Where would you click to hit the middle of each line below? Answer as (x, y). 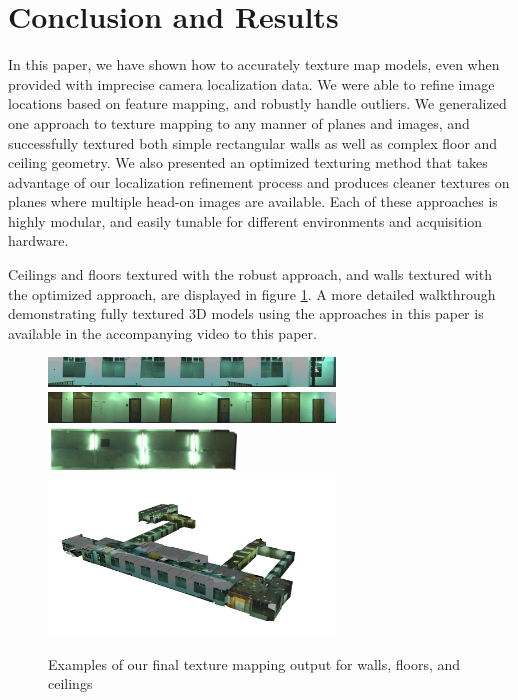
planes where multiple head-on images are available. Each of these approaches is (253, 201)
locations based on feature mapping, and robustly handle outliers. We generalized (257, 103)
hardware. (38, 240)
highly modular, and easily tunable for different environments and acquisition (245, 220)
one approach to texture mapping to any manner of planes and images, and (239, 122)
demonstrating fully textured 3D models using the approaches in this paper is (246, 313)
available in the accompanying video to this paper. (162, 332)
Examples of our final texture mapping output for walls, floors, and (254, 663)
